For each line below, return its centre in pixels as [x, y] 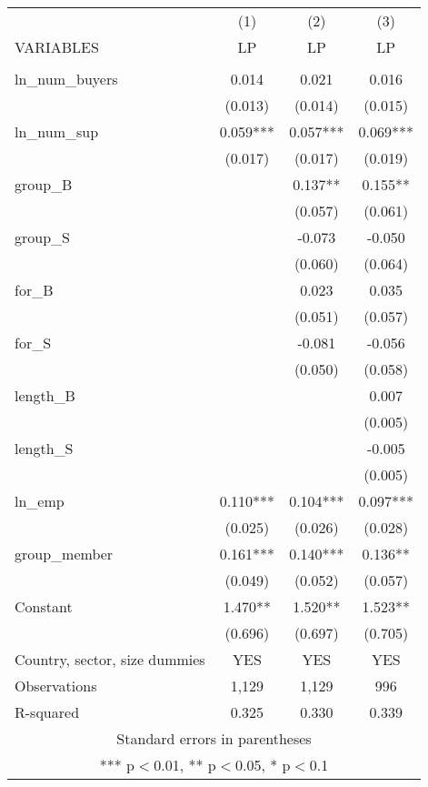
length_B [45, 395]
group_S [42, 237]
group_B [44, 184]
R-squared [47, 712]
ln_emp [40, 501]
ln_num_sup [57, 131]
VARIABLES [57, 47]
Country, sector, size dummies [110, 659]
